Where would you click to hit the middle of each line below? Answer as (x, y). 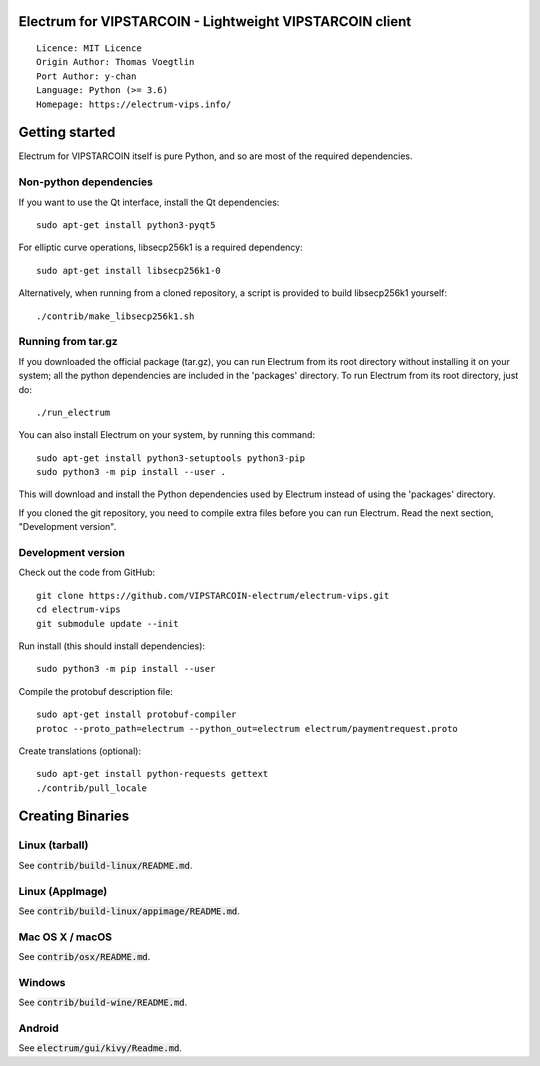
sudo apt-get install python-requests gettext (152, 774)
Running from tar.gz (68, 342)
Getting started (67, 132)
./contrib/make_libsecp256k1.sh (115, 316)
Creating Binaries (74, 816)
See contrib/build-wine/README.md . (103, 1002)
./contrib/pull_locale (92, 788)
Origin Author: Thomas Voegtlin (115, 62)
